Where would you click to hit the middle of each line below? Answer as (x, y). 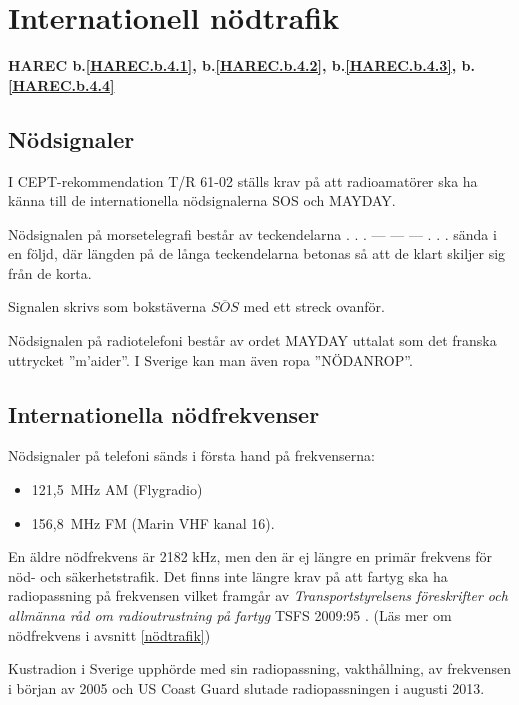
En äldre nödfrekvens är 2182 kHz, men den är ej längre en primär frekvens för (250, 556)
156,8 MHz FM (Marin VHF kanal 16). (153, 522)
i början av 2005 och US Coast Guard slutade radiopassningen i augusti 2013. (246, 687)
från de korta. (50, 272)
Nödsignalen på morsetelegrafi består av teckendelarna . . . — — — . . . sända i (252, 233)
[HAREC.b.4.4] (61, 84)
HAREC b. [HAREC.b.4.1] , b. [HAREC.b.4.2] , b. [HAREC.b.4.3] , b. (241, 65)
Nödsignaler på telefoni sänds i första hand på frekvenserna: (191, 455)
